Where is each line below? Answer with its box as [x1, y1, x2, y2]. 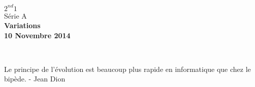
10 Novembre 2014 [4, 30, 71, 40]
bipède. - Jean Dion [4, 73, 66, 84]
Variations [4, 20, 41, 31]
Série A [4, 10, 27, 21]
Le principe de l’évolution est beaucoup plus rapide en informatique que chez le [4, 63, 251, 74]
